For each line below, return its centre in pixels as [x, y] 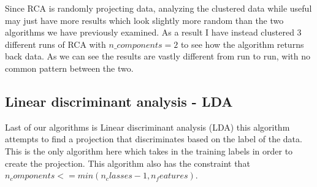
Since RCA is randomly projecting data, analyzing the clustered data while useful [158, 8]
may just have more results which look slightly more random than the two [144, 20]
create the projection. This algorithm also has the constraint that [128, 163]
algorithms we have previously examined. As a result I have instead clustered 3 [153, 32]
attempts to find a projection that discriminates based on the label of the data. [154, 139]
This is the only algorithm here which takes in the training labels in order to [149, 151]
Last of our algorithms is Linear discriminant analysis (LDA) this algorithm [147, 127]
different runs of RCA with [55, 44]
